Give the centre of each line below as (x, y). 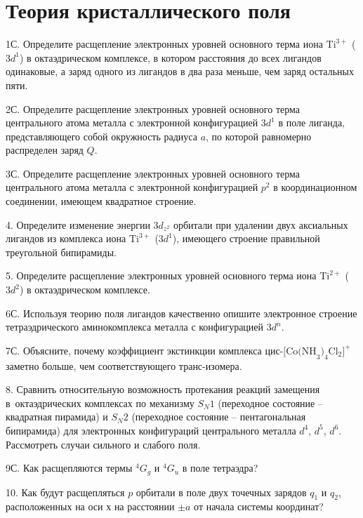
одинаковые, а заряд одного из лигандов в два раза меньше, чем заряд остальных (180, 71)
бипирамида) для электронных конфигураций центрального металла (151, 430)
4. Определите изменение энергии (78, 224)
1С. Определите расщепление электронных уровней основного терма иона (164, 44)
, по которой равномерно (259, 136)
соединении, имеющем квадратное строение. (101, 201)
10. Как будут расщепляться (65, 492)
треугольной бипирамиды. (61, 252)
